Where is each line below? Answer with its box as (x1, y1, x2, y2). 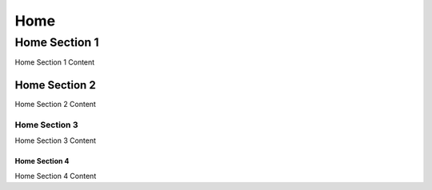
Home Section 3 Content (14, 136, 96, 145)
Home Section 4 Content (14, 171, 97, 180)
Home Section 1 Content (14, 57, 95, 67)
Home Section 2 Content (14, 100, 96, 109)
